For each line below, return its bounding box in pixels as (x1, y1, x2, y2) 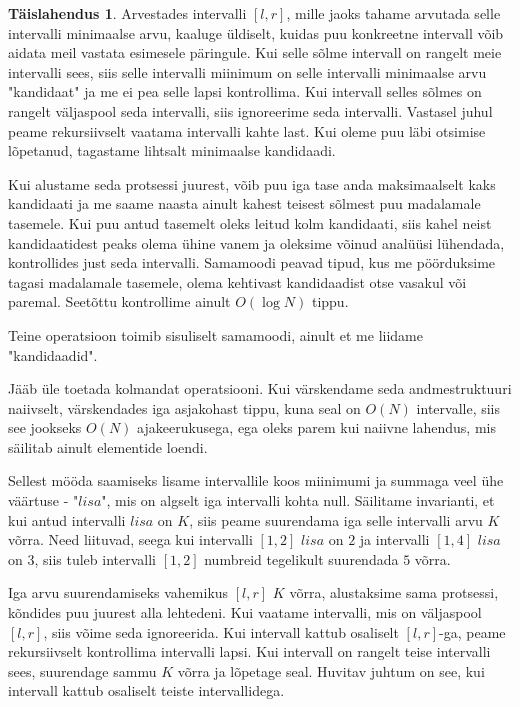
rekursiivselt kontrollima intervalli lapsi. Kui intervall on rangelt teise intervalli (8, 641, 491, 662)
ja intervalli (359, 529, 430, 550)
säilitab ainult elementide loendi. (8, 436, 208, 457)
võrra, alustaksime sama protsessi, (289, 582, 499, 603)
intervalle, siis (416, 397, 501, 418)
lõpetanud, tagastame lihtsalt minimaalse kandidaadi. (8, 140, 336, 161)
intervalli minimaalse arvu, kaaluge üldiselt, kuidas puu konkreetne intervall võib (8, 22, 504, 43)
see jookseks (8, 417, 82, 438)
